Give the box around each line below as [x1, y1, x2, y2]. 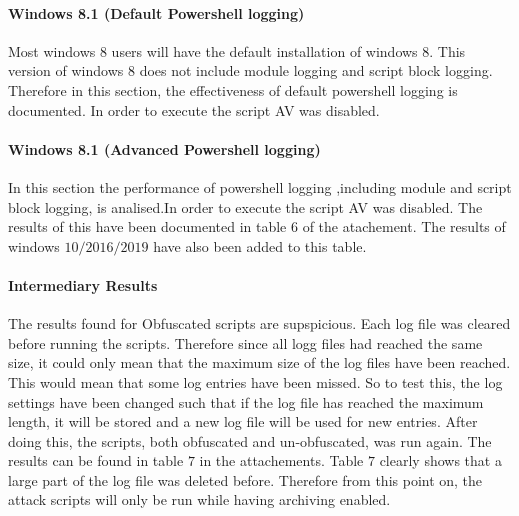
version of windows [8, 60, 124, 81]
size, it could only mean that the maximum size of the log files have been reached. [8, 352, 511, 373]
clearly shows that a [379, 450, 502, 471]
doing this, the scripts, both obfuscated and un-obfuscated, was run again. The [8, 430, 492, 451]
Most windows [8, 40, 96, 61]
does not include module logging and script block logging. [139, 60, 493, 81]
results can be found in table [8, 450, 184, 471]
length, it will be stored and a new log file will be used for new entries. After [8, 411, 478, 432]
